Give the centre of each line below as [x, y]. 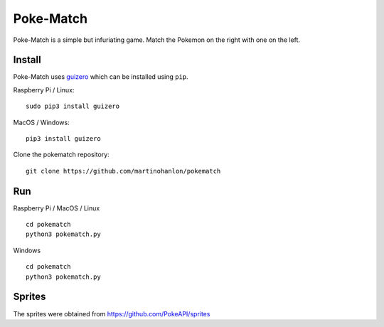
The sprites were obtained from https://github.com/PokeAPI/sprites [112, 313]
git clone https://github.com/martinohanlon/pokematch [123, 171]
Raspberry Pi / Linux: [44, 90]
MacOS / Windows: [42, 122]
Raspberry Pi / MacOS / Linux [57, 208]
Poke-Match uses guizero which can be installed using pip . [101, 77]
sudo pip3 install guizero [73, 106]
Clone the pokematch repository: [61, 155]
